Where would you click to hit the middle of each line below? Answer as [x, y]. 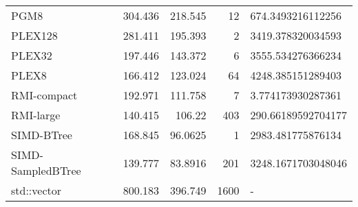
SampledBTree [46, 170]
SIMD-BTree [42, 135]
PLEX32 [32, 55]
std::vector [36, 190]
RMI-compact [44, 95]
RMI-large [36, 115]
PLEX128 [34, 35]
